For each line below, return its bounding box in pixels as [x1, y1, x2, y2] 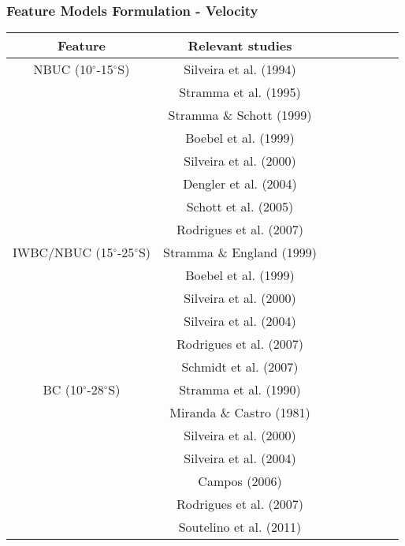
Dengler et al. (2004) [183, 174, 297, 193]
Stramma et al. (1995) [179, 83, 301, 102]
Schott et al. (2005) [186, 197, 294, 216]
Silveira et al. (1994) [184, 60, 296, 79]
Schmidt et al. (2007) [181, 357, 299, 376]
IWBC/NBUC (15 [13, 243, 113, 262]
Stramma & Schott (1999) [168, 106, 312, 125]
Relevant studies [188, 36, 292, 55]
